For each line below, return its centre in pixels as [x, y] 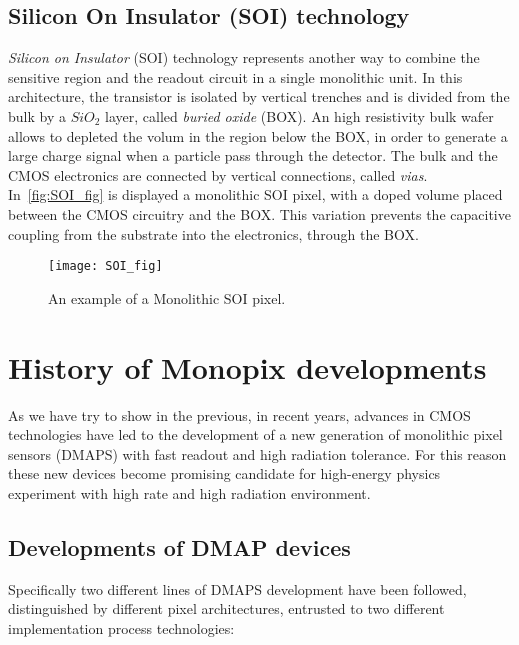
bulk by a [37, 115]
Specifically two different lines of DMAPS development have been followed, [237, 588]
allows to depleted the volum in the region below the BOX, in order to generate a [258, 135]
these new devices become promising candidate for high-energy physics [224, 473]
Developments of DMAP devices [179, 546]
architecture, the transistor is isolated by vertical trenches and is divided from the [259, 96]
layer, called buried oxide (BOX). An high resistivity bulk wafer [299, 115]
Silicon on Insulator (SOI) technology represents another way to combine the [244, 57]
